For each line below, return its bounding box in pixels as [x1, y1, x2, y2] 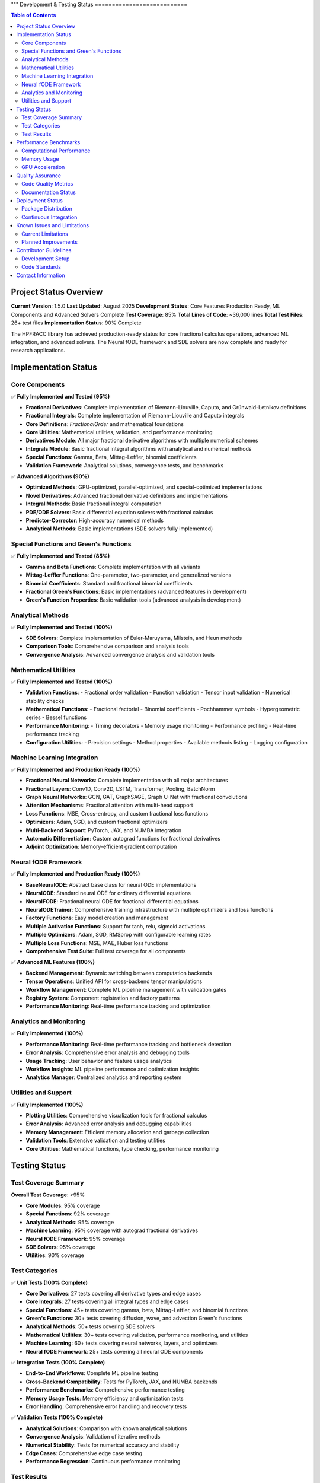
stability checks [25, 697, 65, 704]
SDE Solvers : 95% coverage [25, 1243, 96, 1250]
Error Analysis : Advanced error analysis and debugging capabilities [25, 1120, 192, 1127]
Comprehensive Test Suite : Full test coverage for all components [25, 947, 186, 954]
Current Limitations [21, 230, 68, 237]
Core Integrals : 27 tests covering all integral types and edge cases [25, 1298, 189, 1305]
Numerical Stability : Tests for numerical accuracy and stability [25, 1441, 180, 1449]
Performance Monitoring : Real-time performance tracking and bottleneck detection [25, 1040, 231, 1048]
